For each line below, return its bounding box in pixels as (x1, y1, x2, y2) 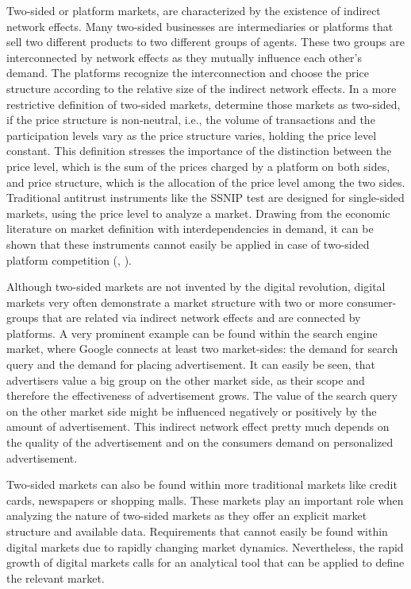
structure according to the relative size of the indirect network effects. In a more (6, 79, 397, 96)
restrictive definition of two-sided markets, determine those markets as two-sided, (6, 95, 401, 112)
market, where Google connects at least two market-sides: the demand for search (6, 340, 398, 357)
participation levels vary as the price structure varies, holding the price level (6, 126, 377, 143)
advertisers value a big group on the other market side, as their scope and (6, 371, 365, 388)
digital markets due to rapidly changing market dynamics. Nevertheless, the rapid (6, 538, 404, 555)
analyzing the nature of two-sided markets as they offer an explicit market (6, 507, 367, 524)
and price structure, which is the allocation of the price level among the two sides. (6, 173, 405, 190)
